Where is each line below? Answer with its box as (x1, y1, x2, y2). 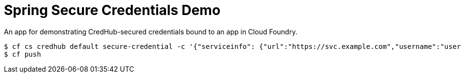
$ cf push (4, 50, 41, 58)
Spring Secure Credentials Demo (4, 2, 221, 18)
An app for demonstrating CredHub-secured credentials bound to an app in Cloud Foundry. (4, 27, 297, 36)
